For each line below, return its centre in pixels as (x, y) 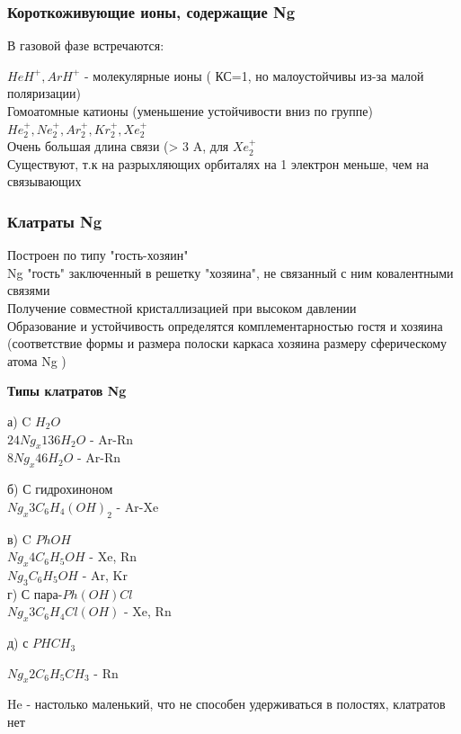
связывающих (44, 181)
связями (29, 290)
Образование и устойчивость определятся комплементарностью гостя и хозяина (225, 325)
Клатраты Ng (55, 221)
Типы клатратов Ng (67, 391)
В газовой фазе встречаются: (86, 45)
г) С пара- (35, 593)
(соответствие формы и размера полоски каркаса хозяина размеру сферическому (227, 343)
